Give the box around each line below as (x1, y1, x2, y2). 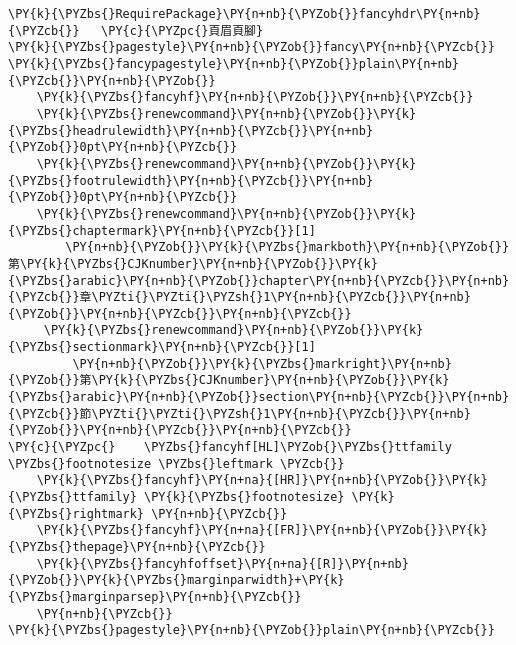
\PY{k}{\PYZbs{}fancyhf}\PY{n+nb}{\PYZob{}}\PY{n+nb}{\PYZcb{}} (36, 90, 474, 105)
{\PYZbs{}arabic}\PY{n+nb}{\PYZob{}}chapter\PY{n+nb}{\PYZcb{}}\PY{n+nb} (8, 273, 510, 288)
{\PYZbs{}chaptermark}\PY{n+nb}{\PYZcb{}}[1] (8, 223, 316, 238)
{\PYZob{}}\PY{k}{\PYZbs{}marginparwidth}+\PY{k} (8, 573, 345, 588)
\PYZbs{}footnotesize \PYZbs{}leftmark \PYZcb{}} (8, 456, 345, 471)
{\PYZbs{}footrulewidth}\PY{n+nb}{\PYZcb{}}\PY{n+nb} (8, 173, 374, 188)
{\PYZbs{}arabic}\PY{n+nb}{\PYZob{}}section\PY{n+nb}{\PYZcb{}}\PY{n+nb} (8, 390, 510, 405)
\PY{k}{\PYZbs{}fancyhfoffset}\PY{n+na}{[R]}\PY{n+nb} (36, 556, 409, 571)
